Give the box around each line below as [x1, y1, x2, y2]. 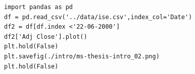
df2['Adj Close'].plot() [4, 33, 87, 40]
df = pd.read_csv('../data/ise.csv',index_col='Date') [4, 13, 192, 21]
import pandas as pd [4, 4, 73, 11]
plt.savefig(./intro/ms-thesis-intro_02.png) [4, 52, 160, 60]
